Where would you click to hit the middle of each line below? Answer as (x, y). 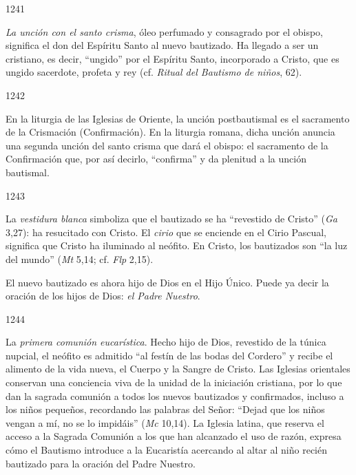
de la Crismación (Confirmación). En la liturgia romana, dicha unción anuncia (170, 132)
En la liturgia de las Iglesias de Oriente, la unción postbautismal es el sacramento (178, 118)
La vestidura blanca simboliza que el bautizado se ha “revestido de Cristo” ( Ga (172, 219)
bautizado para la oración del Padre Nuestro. (101, 463)
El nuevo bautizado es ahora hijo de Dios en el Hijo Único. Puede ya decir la (167, 282)
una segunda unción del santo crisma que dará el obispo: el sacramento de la (167, 145)
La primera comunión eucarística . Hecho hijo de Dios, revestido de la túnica (166, 342)
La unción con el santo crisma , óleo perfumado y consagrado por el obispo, (164, 31)
